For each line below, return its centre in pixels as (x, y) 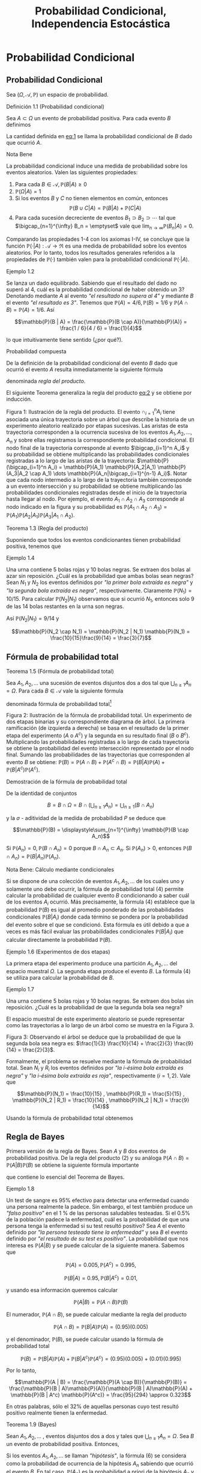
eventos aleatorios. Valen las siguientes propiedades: (72, 172)
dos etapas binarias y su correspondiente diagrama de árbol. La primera (95, 721)
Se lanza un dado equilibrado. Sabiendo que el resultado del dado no (91, 283)
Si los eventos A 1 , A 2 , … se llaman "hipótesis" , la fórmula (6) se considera (96, 1456)
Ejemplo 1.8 (20, 1189)
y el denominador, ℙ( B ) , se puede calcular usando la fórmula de (85, 1339)
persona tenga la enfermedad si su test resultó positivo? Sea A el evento (96, 1226)
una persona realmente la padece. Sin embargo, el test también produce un (100, 1207)
